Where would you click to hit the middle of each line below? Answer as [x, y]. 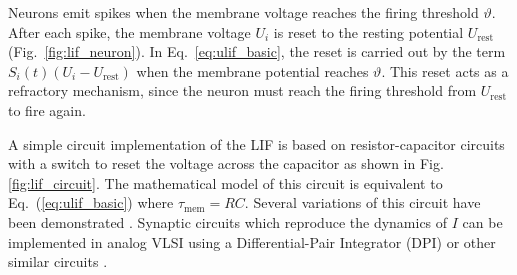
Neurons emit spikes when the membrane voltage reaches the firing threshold [243, 12]
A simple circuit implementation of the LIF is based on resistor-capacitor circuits [256, 143]
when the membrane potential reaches [252, 70]
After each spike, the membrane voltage [129, 31]
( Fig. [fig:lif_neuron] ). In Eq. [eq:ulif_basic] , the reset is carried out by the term [257, 51]
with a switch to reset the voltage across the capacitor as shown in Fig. [226, 163]
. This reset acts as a [445, 70]
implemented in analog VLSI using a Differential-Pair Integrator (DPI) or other [252, 241]
